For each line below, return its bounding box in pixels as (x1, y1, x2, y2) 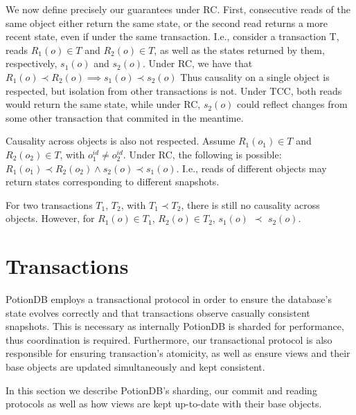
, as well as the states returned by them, (154, 42, 325, 57)
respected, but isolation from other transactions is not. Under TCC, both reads (6, 83, 342, 98)
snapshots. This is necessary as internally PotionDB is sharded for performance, (6, 319, 344, 333)
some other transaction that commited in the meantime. (6, 110, 244, 124)
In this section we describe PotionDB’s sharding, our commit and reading (6, 382, 317, 397)
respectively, (6, 56, 57, 71)
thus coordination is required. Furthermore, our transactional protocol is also (6, 332, 332, 347)
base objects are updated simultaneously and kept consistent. (6, 360, 265, 373)
